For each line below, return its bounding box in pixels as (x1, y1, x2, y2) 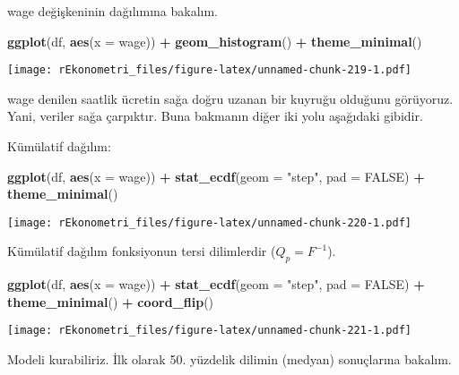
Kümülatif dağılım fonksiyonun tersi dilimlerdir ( (7, 242, 276, 260)
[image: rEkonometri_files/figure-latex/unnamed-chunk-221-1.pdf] (7, 324, 412, 337)
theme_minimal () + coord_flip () (7, 292, 214, 311)
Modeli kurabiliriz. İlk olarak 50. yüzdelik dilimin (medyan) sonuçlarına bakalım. (7, 350, 452, 369)
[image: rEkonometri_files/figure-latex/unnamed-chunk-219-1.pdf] (7, 64, 412, 77)
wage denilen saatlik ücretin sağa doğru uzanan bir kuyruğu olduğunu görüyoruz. (7, 89, 454, 107)
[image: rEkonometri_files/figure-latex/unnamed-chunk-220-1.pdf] (7, 216, 412, 229)
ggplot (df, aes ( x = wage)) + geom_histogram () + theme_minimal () (7, 31, 422, 50)
